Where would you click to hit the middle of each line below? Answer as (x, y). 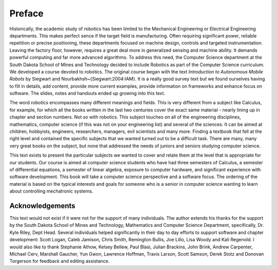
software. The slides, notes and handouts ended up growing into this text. (87, 93)
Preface (26, 13)
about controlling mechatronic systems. (51, 191)
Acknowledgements (42, 206)
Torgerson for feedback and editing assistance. (60, 261)
